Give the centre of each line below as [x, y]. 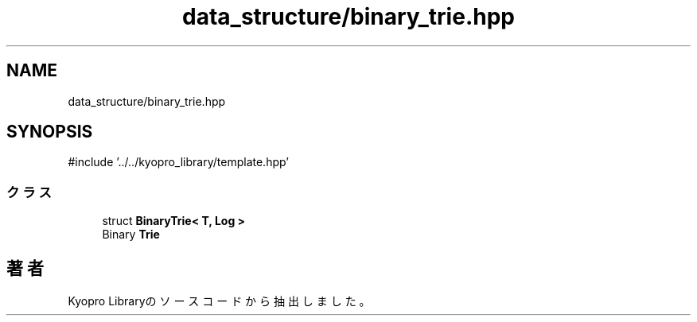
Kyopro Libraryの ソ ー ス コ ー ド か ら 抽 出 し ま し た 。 [219, 301]
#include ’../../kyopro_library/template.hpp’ [178, 162]
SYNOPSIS [50, 132]
